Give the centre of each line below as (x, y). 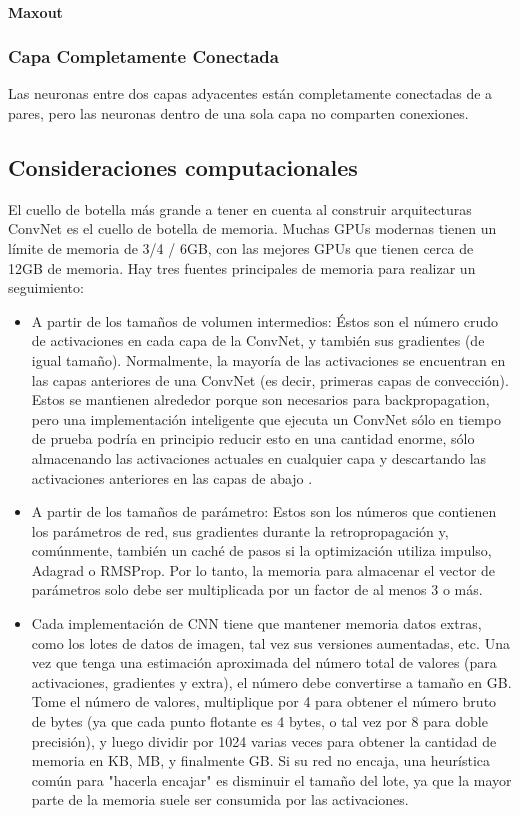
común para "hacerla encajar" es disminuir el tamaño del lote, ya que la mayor (271, 779)
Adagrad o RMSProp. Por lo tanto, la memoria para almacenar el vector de (263, 569)
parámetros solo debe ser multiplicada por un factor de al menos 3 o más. (257, 589)
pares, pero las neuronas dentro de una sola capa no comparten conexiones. (238, 113)
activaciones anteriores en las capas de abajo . (172, 477)
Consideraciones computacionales (183, 166)
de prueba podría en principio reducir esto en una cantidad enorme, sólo (253, 438)
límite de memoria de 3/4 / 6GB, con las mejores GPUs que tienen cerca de (241, 247)
